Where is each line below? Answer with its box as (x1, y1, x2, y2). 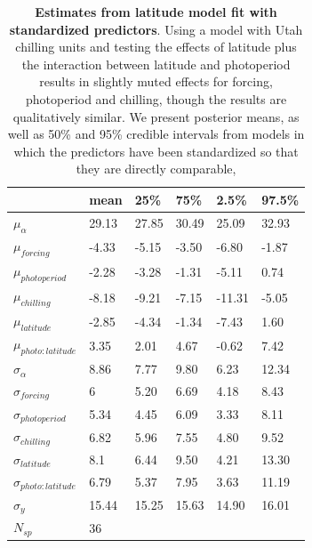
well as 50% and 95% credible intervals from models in (7, 125, 305, 143)
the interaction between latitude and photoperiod (21, 54, 291, 73)
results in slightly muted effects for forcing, (39, 72, 273, 91)
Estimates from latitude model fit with (35, 3, 277, 20)
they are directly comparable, (76, 159, 236, 178)
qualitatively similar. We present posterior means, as (12, 107, 300, 125)
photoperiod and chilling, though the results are (25, 89, 287, 108)
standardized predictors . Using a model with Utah (9, 20, 303, 38)
